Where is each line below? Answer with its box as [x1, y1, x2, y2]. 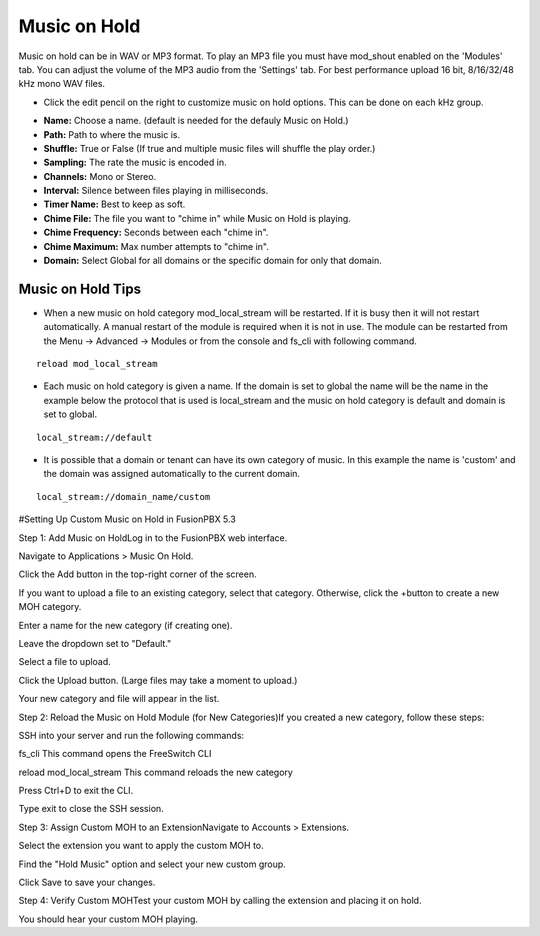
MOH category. [18, 601, 82, 613]
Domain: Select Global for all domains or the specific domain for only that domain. [43, 255, 382, 267]
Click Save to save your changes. [18, 876, 156, 889]
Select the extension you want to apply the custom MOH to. [18, 840, 264, 852]
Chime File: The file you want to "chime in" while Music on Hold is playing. [43, 212, 352, 224]
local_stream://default [36, 431, 153, 443]
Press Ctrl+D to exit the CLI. [18, 785, 134, 797]
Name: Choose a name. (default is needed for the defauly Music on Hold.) [43, 115, 349, 127]
